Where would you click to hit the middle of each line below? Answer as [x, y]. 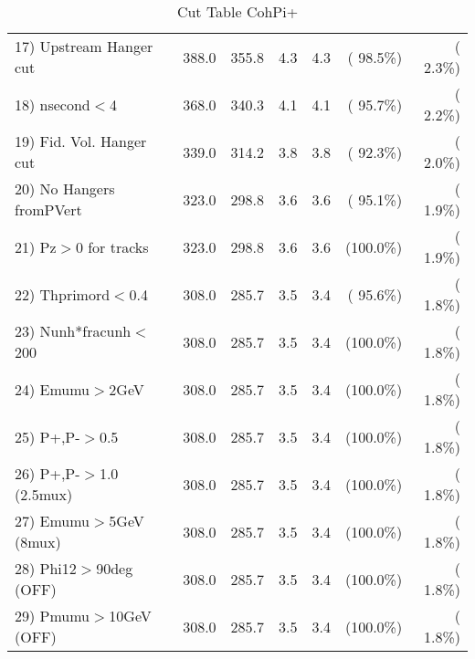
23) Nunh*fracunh [73, 331]
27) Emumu [53, 521]
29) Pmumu [53, 616]
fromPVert [48, 209]
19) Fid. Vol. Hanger [81, 141]
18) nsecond [53, 104]
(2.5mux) [44, 494]
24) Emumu [53, 389]
